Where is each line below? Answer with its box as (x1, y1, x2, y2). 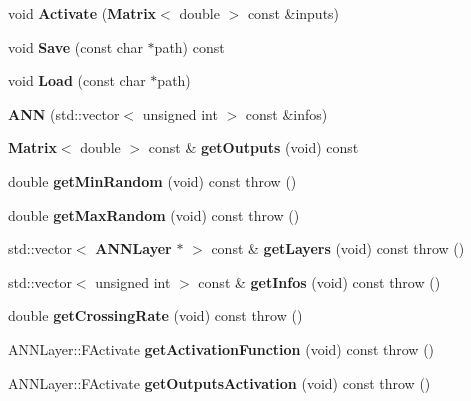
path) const (154, 36, 225, 57)
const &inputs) (247, 3, 340, 23)
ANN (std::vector (8, 103, 120, 124)
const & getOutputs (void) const (148, 137, 359, 158)
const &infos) (245, 103, 328, 124)
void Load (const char (8, 70, 146, 91)
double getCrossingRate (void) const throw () (8, 305, 303, 326)
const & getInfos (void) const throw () (198, 271, 441, 292)
